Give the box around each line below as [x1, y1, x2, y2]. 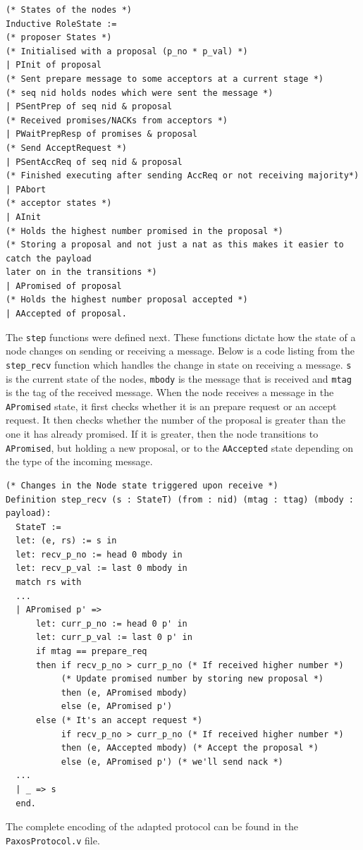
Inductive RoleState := [6, 18, 117, 29]
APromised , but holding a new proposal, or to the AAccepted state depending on [6, 440, 354, 455]
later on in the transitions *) [6, 267, 157, 278]
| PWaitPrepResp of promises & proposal [6, 129, 198, 140]
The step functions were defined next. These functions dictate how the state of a [6, 329, 356, 344]
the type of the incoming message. [6, 454, 153, 469]
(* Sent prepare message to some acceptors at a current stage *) [6, 73, 324, 84]
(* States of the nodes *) [6, 5, 132, 15]
